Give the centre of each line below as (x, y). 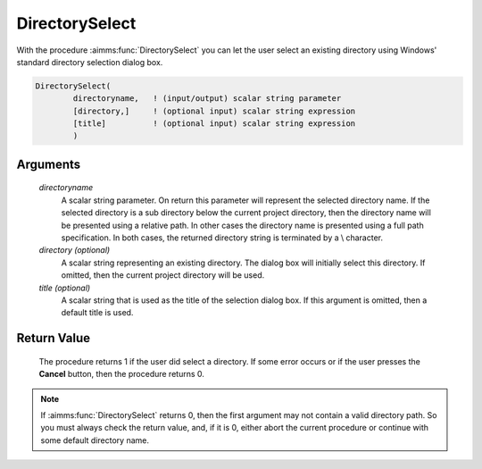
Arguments (49, 164)
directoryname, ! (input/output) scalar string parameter (207, 99)
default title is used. (97, 313)
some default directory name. (95, 440)
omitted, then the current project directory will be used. (163, 275)
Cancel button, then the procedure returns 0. (122, 374)
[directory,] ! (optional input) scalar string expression (214, 111)
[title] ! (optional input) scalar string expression (214, 124)
